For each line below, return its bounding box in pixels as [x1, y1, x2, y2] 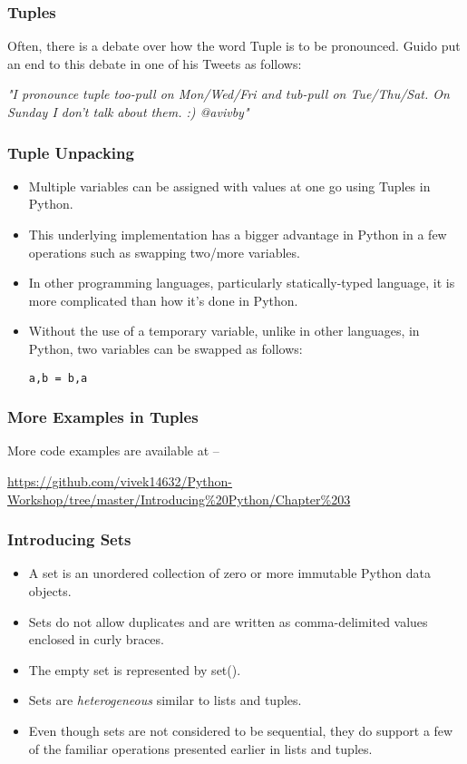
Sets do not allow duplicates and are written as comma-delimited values [28, 612, 428, 631]
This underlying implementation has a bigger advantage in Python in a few [28, 225, 447, 243]
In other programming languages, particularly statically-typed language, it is [28, 273, 455, 292]
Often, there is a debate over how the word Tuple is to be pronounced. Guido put [7, 36, 461, 55]
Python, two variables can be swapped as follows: [28, 338, 303, 358]
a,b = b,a [28, 371, 88, 385]
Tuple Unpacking [7, 141, 134, 163]
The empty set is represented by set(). [28, 660, 241, 679]
